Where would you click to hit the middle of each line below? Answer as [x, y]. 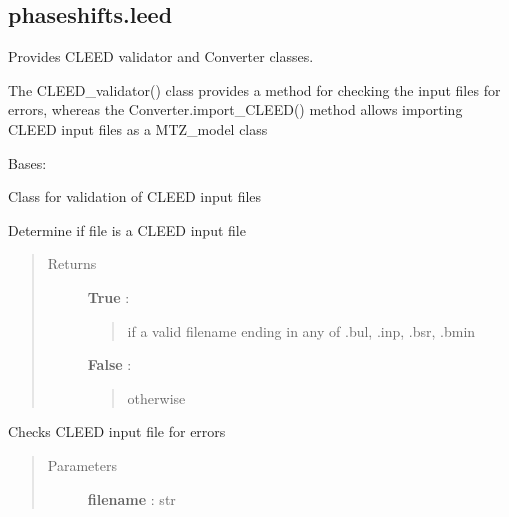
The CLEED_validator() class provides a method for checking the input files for [254, 89]
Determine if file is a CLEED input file [127, 229]
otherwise [156, 397]
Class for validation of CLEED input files [135, 196]
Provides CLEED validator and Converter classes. [161, 56]
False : [109, 364]
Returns [72, 263]
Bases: [27, 162]
